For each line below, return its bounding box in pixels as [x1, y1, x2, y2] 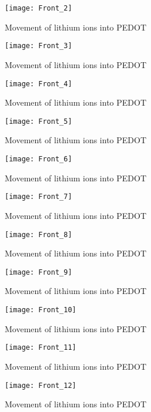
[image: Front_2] [5, 4, 72, 12]
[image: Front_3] [5, 42, 72, 50]
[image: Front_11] [5, 343, 76, 352]
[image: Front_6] [5, 155, 72, 163]
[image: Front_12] [5, 381, 76, 390]
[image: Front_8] [5, 230, 72, 239]
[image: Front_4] [5, 79, 72, 88]
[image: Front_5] [5, 117, 72, 126]
